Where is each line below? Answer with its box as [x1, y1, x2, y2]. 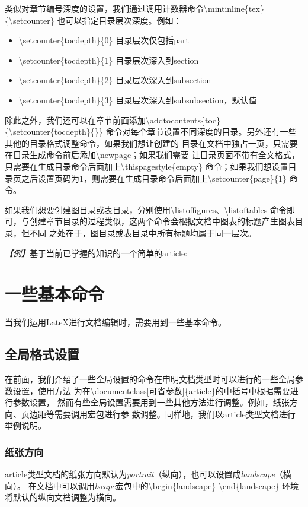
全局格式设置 [5, 345, 79, 363]
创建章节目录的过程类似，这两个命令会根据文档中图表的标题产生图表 [29, 215, 295, 227]
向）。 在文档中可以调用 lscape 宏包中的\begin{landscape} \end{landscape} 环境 [5, 479, 299, 492]
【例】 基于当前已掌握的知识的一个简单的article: [5, 246, 188, 259]
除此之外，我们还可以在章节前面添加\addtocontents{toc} [5, 113, 221, 126]
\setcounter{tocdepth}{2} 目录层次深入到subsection [18, 74, 211, 86]
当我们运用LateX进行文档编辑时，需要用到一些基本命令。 [5, 316, 226, 328]
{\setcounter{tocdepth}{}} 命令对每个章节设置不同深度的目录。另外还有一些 [5, 125, 297, 138]
